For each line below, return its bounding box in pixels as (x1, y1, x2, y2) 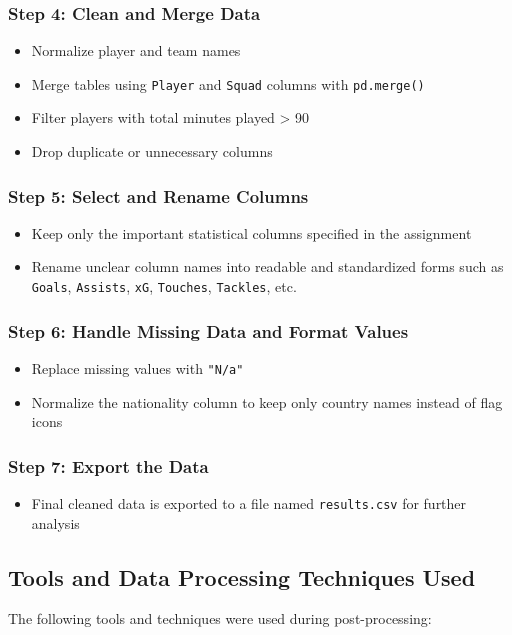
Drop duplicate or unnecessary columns (31, 141, 273, 162)
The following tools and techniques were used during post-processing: (8, 608, 432, 629)
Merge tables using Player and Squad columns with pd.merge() (31, 73, 425, 94)
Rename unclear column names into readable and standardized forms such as (31, 256, 504, 277)
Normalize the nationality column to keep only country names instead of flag (31, 391, 503, 412)
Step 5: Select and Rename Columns (8, 183, 309, 208)
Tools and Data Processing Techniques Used (8, 561, 476, 592)
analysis (31, 512, 80, 533)
